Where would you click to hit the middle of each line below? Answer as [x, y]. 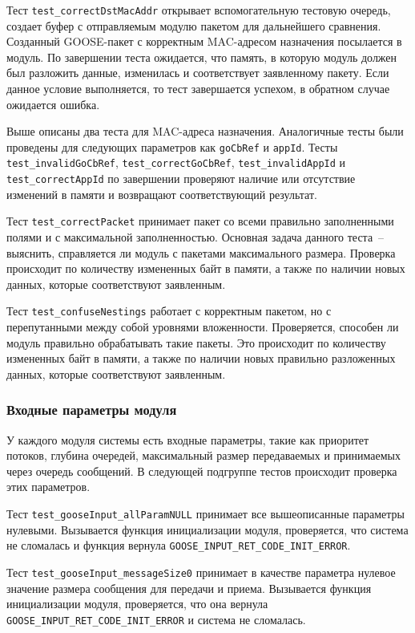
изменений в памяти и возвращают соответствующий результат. [162, 194]
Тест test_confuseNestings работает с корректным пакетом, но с [169, 311]
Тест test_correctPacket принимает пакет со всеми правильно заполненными [200, 221]
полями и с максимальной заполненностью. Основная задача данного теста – [195, 237]
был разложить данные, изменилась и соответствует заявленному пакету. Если [198, 73]
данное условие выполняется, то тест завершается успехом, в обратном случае [198, 89]
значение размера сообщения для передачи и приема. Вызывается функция [189, 588]
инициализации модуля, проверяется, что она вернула [137, 604]
